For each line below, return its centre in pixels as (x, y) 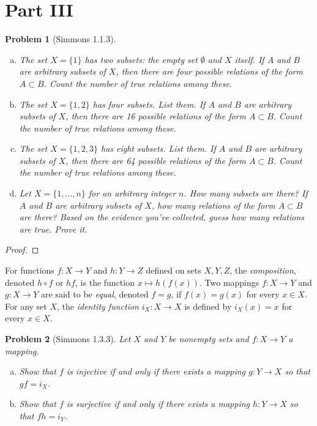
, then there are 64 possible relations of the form (156, 160)
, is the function (105, 282)
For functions (30, 270)
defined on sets (173, 270)
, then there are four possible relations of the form (209, 71)
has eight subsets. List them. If (158, 148)
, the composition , (263, 270)
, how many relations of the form (213, 205)
